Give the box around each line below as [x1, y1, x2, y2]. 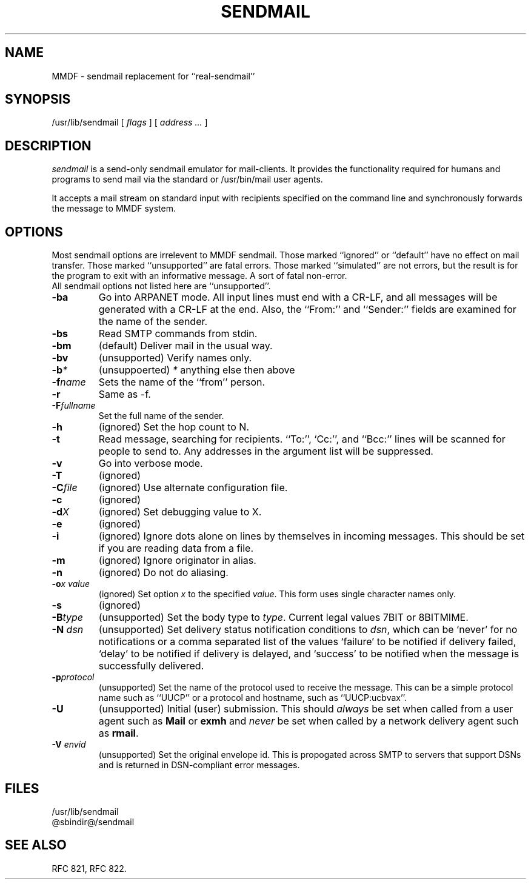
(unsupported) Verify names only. [98, 352, 252, 364]
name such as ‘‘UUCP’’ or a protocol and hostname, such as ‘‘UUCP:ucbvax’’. [98, 692, 407, 703]
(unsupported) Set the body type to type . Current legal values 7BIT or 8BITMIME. [98, 611, 469, 624]
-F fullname [52, 400, 96, 411]
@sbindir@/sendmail [52, 816, 135, 827]
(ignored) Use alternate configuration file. [98, 481, 288, 494]
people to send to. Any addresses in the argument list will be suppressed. [98, 445, 433, 458]
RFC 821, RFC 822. [52, 863, 127, 874]
